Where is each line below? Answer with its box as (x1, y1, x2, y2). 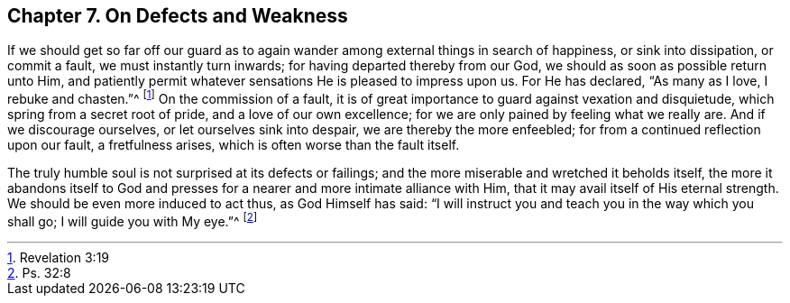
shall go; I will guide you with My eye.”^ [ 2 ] (7, 211, 258, 229)
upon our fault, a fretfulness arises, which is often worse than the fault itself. (7, 137, 460, 153)
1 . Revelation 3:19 (7, 249, 110, 265)
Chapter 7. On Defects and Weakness (7, 5, 348, 27)
